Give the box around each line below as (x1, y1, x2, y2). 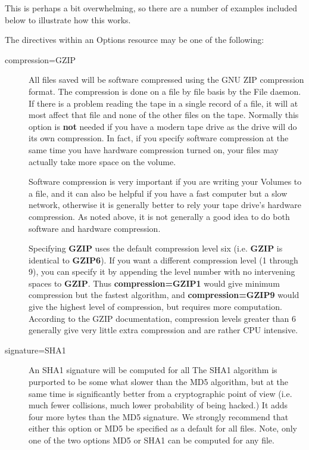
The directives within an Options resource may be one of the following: (5, 33, 264, 46)
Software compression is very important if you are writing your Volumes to (29, 175, 302, 188)
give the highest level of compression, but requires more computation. (29, 300, 282, 313)
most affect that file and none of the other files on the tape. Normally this (29, 108, 299, 121)
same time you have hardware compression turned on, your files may (29, 143, 279, 156)
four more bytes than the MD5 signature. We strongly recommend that (29, 410, 289, 423)
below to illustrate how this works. (5, 13, 131, 26)
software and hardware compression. (29, 222, 161, 234)
